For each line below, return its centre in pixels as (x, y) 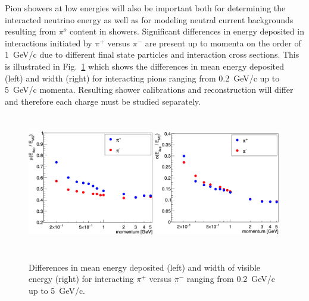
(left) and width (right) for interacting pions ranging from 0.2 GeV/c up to (142, 78)
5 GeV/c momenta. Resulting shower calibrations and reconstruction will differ (149, 90)
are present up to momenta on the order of (223, 43)
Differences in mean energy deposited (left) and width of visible (145, 267)
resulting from (31, 31)
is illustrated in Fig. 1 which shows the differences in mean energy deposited (144, 66)
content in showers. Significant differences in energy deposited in (187, 31)
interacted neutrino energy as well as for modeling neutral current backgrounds (149, 19)
